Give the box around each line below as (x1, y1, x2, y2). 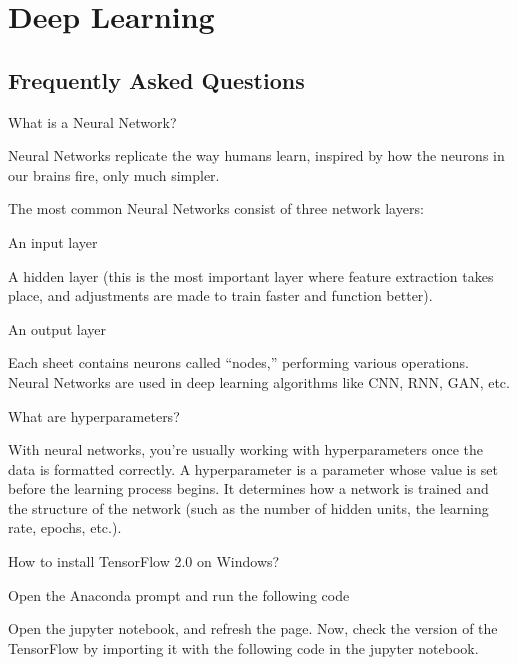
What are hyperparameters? (8, 405, 180, 426)
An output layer (8, 318, 107, 339)
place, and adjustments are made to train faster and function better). (8, 285, 433, 306)
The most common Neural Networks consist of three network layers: (8, 198, 424, 219)
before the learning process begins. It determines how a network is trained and (8, 478, 489, 499)
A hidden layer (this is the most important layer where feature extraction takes (8, 265, 494, 286)
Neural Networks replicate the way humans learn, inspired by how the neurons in (8, 145, 505, 166)
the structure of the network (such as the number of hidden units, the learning (8, 497, 489, 518)
